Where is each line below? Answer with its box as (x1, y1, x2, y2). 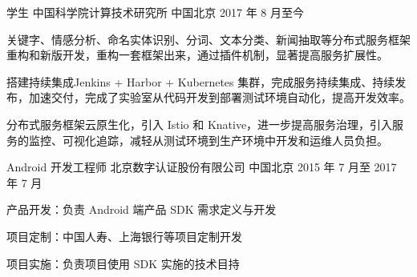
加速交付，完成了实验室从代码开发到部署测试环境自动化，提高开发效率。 (28, 89, 411, 106)
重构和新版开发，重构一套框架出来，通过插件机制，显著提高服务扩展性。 (6, 46, 388, 63)
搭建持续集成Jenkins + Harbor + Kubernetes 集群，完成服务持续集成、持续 (6, 73, 395, 90)
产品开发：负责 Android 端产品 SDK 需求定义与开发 (6, 201, 277, 218)
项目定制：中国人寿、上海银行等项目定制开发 (6, 227, 242, 244)
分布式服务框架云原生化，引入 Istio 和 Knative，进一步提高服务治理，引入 (6, 115, 393, 132)
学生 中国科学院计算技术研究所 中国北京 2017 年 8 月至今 (6, 4, 305, 20)
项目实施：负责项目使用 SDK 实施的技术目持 (6, 255, 240, 271)
